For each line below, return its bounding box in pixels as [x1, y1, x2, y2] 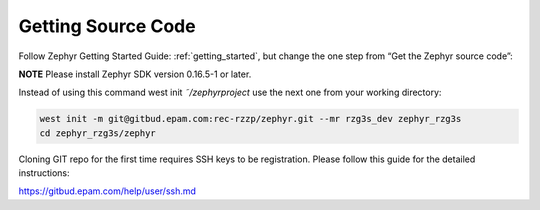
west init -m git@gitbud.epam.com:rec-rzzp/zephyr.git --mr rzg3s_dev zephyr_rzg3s [39, 113, 462, 125]
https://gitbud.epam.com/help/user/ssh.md [18, 185, 197, 197]
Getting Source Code [18, 15, 196, 37]
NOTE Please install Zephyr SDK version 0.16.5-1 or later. [18, 68, 252, 80]
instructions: [18, 167, 70, 179]
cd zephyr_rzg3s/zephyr [39, 127, 157, 139]
